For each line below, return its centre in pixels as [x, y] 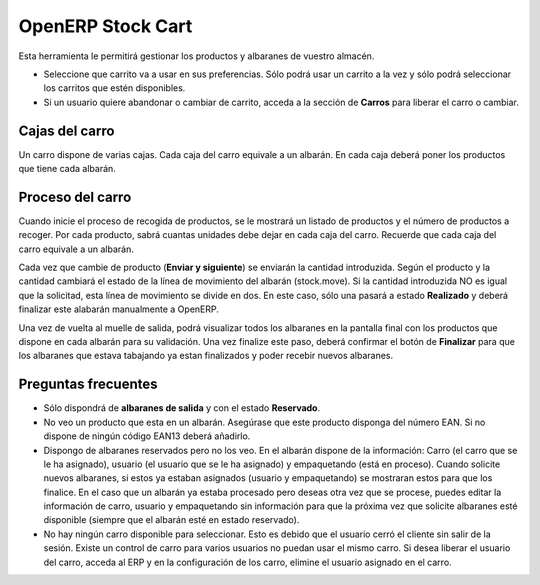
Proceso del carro [75, 196]
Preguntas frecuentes [88, 384]
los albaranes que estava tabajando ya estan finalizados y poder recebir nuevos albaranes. [206, 356]
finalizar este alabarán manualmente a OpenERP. [119, 309]
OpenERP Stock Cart [105, 26]
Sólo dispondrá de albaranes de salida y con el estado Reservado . [181, 408]
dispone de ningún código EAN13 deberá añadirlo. [147, 436]
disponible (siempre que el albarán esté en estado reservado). [171, 520]
